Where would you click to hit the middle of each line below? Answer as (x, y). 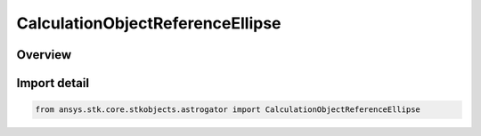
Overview (44, 55)
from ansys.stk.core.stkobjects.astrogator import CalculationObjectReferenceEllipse (228, 110)
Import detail (53, 83)
